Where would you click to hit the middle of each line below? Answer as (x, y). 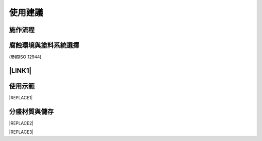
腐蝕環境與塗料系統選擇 (44, 45)
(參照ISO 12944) (25, 57)
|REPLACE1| (21, 98)
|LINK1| (20, 70)
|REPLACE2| (21, 123)
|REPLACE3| (21, 132)
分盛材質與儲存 (31, 111)
